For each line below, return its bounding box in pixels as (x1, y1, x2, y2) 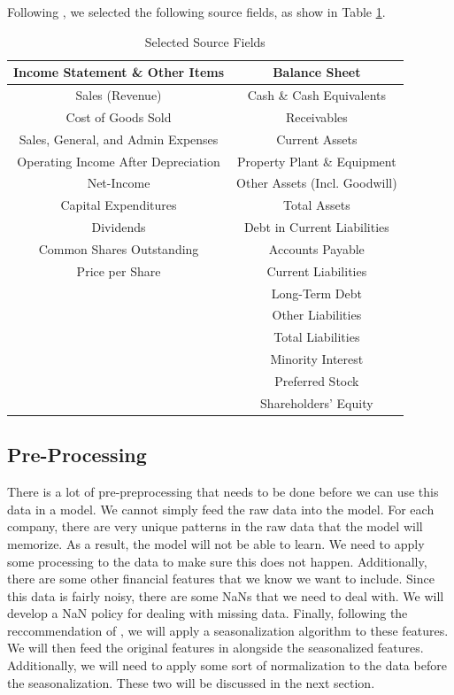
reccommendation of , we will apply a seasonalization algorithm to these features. (7, 621, 449, 639)
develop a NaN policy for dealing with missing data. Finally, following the (7, 604, 408, 622)
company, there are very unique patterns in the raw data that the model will (7, 517, 423, 536)
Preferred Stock (274, 372, 359, 390)
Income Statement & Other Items (13, 63, 225, 81)
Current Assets (276, 129, 358, 148)
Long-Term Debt (271, 283, 362, 302)
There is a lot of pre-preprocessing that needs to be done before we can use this (7, 483, 439, 501)
